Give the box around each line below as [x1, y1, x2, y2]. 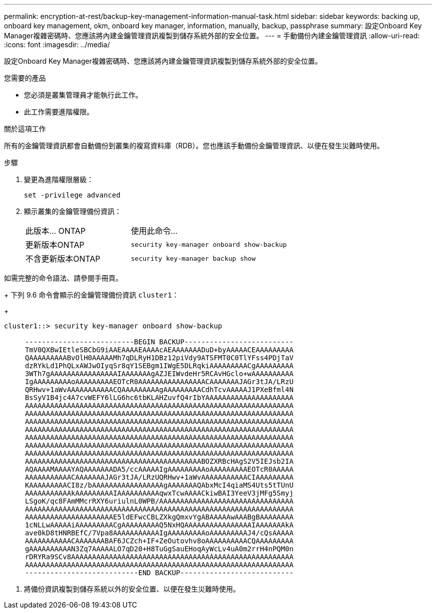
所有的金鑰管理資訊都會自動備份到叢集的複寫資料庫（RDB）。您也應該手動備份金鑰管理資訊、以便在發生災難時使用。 [4, 141, 384, 150]
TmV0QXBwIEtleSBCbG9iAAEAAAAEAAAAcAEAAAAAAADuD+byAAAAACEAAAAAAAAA [25, 346, 294, 354]
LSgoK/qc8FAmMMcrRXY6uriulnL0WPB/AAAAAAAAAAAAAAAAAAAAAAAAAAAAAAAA [25, 497, 294, 505]
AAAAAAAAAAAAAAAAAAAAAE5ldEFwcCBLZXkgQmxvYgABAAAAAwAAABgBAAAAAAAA [25, 513, 294, 521]
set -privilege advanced [24, 191, 120, 199]
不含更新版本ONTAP [25, 254, 101, 264]
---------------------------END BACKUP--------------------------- [25, 569, 294, 577]
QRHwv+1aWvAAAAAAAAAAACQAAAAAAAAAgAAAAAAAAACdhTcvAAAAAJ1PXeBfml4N [25, 386, 294, 394]
